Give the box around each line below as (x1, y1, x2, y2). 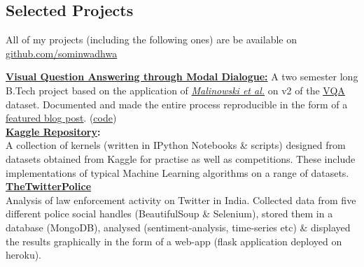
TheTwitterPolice (6, 179, 92, 194)
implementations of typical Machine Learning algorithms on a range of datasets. (6, 165, 349, 180)
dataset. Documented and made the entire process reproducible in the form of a (6, 96, 348, 111)
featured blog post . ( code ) (6, 110, 117, 125)
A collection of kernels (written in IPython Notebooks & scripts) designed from (6, 138, 346, 152)
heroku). (6, 247, 42, 262)
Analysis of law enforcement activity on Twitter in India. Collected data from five (6, 192, 356, 207)
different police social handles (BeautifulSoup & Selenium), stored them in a (6, 206, 333, 221)
